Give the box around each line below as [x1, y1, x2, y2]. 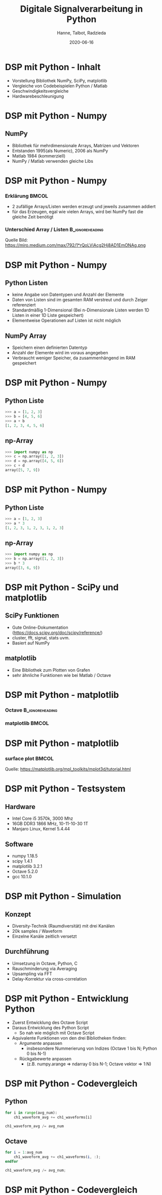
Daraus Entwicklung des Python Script [12, 1024, 89, 1030]
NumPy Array [5, 331, 47, 340]
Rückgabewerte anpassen [19, 1056, 72, 1061]
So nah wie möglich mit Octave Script [19, 1030, 95, 1036]
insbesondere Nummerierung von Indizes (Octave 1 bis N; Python [26, 1045, 158, 1051]
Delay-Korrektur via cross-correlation [12, 976, 87, 982]
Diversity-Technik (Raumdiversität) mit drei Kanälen [12, 923, 115, 929]
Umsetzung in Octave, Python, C [12, 960, 78, 966]
